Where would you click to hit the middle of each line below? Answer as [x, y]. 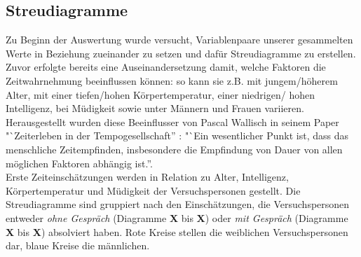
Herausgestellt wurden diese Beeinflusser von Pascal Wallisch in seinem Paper [172, 121]
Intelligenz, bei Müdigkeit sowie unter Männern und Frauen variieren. [155, 108]
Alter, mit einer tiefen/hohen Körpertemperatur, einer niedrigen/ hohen [160, 94]
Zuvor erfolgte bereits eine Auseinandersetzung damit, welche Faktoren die [166, 67]
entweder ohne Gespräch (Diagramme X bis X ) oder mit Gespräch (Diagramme [177, 217]
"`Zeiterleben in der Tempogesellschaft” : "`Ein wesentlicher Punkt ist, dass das [177, 136]
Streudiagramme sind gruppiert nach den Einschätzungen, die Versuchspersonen [178, 204]
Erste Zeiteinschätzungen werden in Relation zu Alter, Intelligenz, [147, 177]
